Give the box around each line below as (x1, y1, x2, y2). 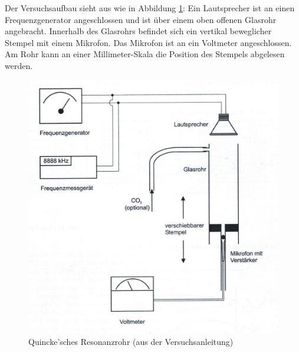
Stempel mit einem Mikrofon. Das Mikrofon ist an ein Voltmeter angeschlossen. (5, 36, 292, 48)
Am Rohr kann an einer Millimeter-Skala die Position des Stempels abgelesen (5, 48, 285, 60)
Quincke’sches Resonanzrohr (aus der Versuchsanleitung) (28, 335, 234, 348)
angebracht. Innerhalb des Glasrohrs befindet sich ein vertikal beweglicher (5, 25, 272, 37)
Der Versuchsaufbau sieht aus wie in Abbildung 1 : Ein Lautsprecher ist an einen (5, 2, 295, 14)
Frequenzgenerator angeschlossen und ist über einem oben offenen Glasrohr (5, 13, 277, 25)
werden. (5, 59, 33, 71)
